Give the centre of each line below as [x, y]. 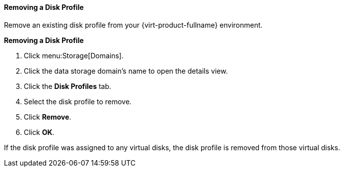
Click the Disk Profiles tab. [68, 86]
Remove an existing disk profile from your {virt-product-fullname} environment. [133, 25]
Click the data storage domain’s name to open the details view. [126, 71]
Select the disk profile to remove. [78, 101]
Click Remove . [48, 117]
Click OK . [39, 132]
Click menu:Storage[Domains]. [74, 55]
